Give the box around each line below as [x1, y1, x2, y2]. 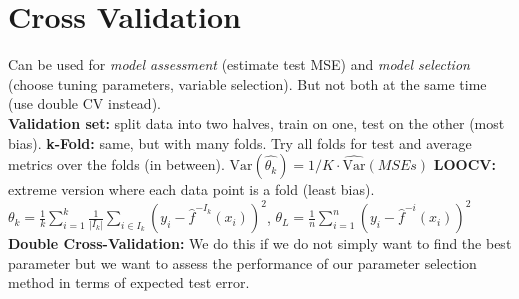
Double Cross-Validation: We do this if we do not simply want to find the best [8, 233, 512, 254]
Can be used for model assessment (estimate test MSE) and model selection [8, 54, 470, 75]
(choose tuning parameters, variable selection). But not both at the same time [8, 73, 487, 94]
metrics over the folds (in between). [8, 154, 225, 175]
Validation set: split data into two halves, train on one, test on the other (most [8, 112, 505, 133]
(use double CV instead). [8, 93, 161, 114]
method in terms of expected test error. [8, 272, 250, 293]
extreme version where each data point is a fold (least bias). [8, 179, 375, 200]
